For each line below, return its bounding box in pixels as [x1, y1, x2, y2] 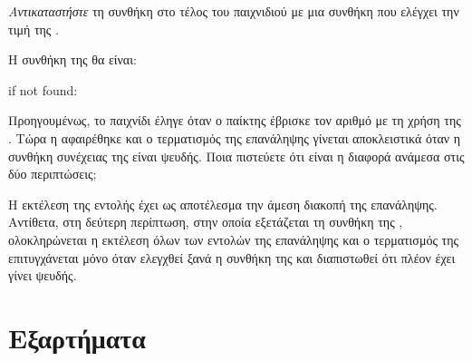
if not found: [8, 80, 78, 99]
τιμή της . [8, 19, 59, 38]
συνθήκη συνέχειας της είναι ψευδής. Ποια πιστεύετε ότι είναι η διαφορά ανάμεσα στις [8, 146, 465, 165]
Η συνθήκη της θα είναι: [8, 50, 137, 69]
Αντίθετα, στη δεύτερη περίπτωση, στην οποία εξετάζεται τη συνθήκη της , [8, 212, 403, 231]
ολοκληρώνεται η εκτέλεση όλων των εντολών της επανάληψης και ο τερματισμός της [8, 229, 459, 249]
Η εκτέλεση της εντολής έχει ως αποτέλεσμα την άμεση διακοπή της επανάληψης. [8, 194, 438, 213]
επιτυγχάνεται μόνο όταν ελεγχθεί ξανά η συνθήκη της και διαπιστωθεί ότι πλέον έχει [8, 248, 456, 267]
